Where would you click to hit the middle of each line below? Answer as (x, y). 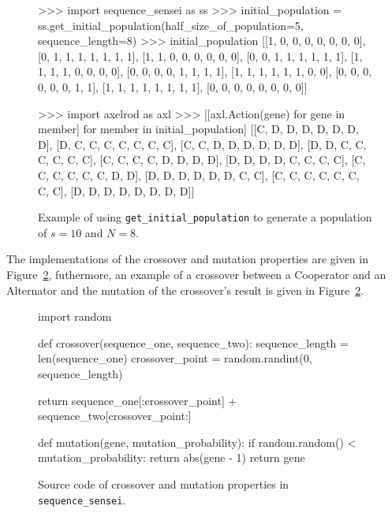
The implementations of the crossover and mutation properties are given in (187, 259)
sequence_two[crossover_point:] (115, 416)
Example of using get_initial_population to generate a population (205, 217)
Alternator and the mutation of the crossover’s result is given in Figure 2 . (185, 290)
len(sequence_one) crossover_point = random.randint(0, (175, 358)
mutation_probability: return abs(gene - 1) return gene (172, 457)
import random (75, 316)
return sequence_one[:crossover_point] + (138, 400)
